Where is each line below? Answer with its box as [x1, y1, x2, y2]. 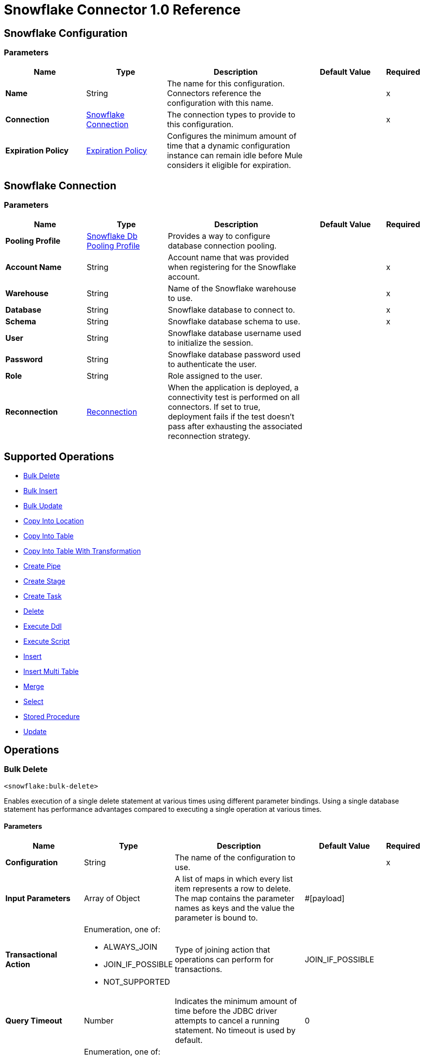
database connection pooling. [168, 240, 277, 251]
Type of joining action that [174, 945, 271, 955]
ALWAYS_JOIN [103, 942, 157, 952]
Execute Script [23, 637, 70, 645]
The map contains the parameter [174, 893, 294, 904]
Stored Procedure [23, 712, 80, 721]
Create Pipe [23, 561, 61, 570]
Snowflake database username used [168, 328, 301, 338]
